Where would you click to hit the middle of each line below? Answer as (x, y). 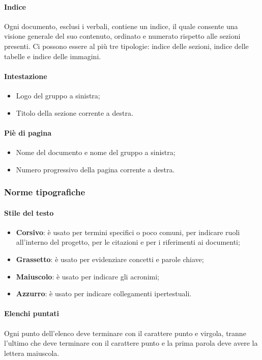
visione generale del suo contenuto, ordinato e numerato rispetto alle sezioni (122, 36)
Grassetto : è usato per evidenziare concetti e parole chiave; (110, 259)
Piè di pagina (28, 132)
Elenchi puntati (32, 313)
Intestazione (26, 76)
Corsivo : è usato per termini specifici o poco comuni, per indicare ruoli (128, 232)
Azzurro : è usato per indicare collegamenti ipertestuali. (104, 293)
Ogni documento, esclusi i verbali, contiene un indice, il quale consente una (121, 26)
